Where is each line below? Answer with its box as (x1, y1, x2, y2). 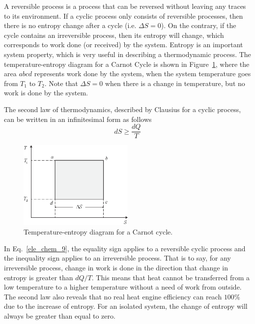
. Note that (44, 78, 78, 88)
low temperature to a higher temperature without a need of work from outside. (4, 282, 242, 292)
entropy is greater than (4, 272, 73, 282)
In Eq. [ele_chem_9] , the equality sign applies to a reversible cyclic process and (4, 243, 246, 253)
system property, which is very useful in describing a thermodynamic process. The (4, 49, 251, 59)
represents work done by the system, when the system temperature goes (34, 68, 251, 79)
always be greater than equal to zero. (4, 310, 115, 321)
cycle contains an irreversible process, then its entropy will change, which (4, 29, 224, 40)
